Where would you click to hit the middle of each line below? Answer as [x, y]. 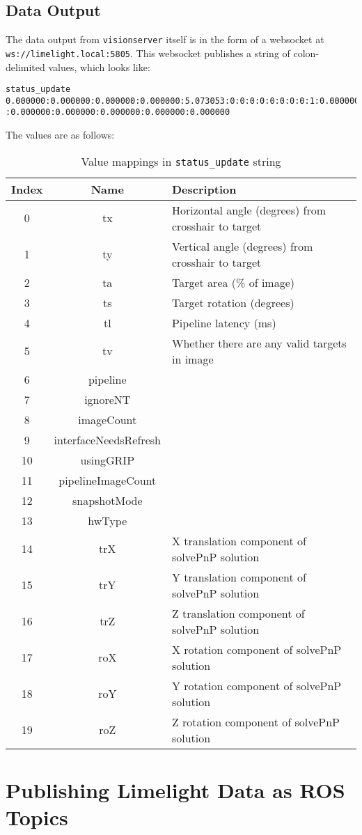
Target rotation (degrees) [233, 302]
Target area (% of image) [233, 282]
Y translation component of [239, 577]
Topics [37, 817]
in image [192, 359]
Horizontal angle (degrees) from [249, 210]
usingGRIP [108, 460]
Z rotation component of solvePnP [255, 721]
